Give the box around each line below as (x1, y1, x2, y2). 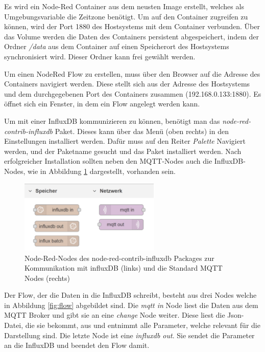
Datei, (4, 320, 23, 331)
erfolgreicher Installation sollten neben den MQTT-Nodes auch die (4, 156, 212, 166)
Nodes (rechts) (25, 272, 70, 283)
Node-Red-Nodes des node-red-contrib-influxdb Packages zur (25, 252, 214, 263)
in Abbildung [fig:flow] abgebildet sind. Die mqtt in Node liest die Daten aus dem (4, 299, 258, 310)
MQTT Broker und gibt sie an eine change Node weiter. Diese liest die (4, 310, 225, 320)
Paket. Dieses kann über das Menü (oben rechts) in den (55, 125, 229, 136)
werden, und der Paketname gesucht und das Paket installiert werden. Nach (4, 145, 242, 156)
